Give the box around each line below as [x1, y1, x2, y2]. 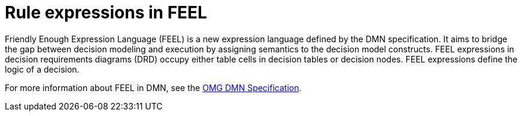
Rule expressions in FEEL [5, 2, 207, 23]
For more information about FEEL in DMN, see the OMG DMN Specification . [5, 82, 302, 93]
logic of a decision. [5, 64, 80, 74]
